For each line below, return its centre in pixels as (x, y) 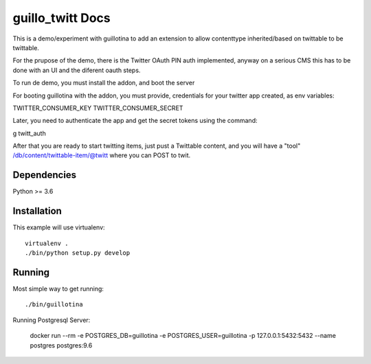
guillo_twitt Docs (61, 18)
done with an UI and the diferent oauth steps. (77, 70)
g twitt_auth (29, 133)
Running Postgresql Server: (52, 320)
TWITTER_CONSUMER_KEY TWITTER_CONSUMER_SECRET (98, 108)
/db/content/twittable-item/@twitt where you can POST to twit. (102, 155)
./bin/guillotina (54, 305)
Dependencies (45, 175)
